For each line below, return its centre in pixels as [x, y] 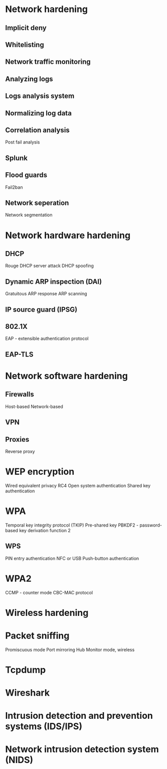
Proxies [17, 439]
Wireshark [28, 693]
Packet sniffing [37, 635]
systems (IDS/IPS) [44, 727]
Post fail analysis [23, 142]
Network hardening [47, 9]
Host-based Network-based [34, 406]
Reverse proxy [20, 451]
